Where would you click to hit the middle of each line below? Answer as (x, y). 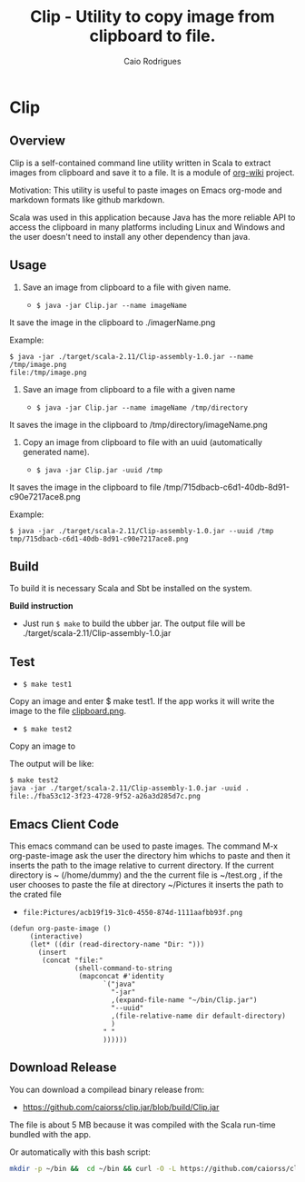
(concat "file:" (73, 960)
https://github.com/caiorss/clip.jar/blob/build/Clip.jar (121, 1107)
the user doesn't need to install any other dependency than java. (130, 236)
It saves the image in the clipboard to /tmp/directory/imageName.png (138, 424)
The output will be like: (52, 764)
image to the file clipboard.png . (68, 711)
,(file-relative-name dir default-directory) (198, 1016)
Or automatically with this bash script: (80, 1152)
